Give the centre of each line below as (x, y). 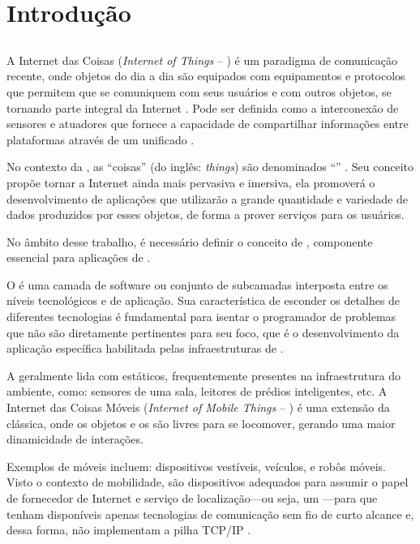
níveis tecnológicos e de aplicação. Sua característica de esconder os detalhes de (204, 300)
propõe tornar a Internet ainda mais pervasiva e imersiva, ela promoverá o (191, 182)
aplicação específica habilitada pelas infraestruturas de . (145, 348)
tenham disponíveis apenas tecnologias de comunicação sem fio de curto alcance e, (210, 514)
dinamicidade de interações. (75, 439)
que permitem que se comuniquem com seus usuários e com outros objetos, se (199, 91)
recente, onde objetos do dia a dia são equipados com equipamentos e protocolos (206, 76)
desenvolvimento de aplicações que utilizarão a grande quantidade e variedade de (207, 198)
